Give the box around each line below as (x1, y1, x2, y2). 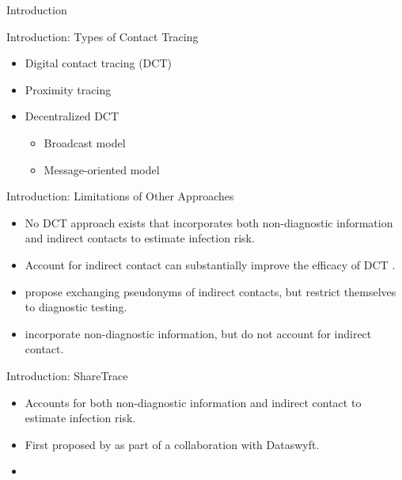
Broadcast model (44, 134, 126, 150)
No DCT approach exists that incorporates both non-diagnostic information (25, 214, 393, 230)
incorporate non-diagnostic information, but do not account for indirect (25, 325, 372, 341)
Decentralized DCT (25, 108, 119, 124)
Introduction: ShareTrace (6, 367, 128, 383)
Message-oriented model (44, 161, 160, 177)
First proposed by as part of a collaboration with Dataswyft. (25, 436, 320, 452)
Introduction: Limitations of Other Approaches (6, 188, 234, 204)
